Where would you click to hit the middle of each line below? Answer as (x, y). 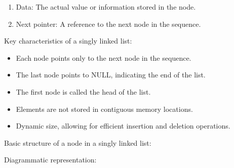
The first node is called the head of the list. (83, 91)
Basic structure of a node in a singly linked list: (78, 142)
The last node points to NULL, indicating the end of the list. (111, 75)
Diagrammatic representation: (50, 160)
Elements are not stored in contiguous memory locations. (104, 109)
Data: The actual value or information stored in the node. (106, 7)
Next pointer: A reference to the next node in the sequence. (108, 24)
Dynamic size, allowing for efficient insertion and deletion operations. (123, 126)
